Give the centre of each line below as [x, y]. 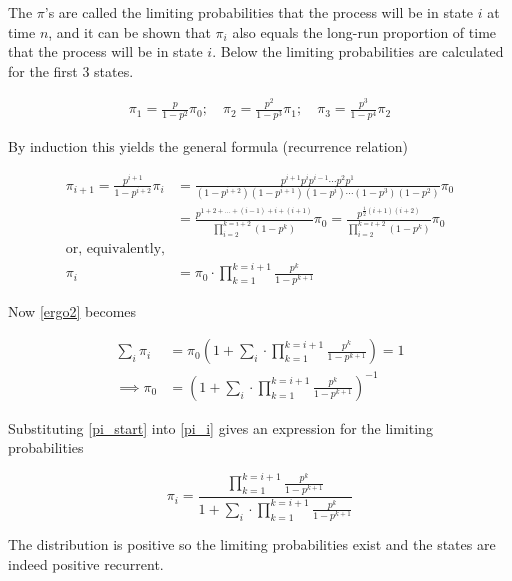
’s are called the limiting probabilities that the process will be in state [259, 12]
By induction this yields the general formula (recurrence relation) [208, 146]
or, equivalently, [115, 248]
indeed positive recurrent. [86, 563]
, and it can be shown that [129, 31]
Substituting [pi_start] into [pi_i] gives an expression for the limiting [220, 427]
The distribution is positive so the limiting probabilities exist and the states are [252, 544]
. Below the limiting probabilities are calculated [358, 51]
